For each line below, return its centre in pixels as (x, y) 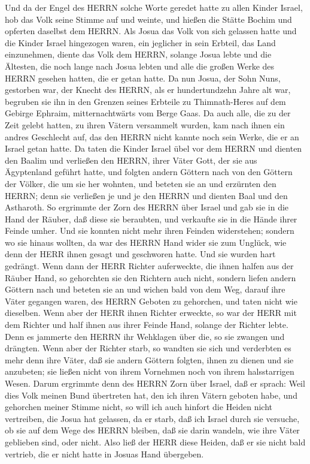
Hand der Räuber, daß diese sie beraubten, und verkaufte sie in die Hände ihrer (151, 219)
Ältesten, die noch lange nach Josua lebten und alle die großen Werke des (140, 66)
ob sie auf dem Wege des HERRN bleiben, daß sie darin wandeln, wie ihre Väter (152, 430)
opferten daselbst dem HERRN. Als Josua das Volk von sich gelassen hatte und (151, 31)
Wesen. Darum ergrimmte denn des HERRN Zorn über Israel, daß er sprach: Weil (155, 383)
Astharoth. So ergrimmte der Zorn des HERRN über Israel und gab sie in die (147, 207)
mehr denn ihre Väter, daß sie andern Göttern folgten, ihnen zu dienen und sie (149, 359)
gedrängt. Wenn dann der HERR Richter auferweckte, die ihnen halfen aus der (149, 266)
